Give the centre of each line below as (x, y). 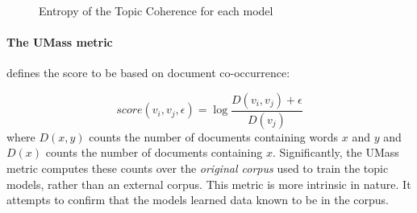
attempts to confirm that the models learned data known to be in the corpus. (198, 200)
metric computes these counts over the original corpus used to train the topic (198, 168)
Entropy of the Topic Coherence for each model (156, 10)
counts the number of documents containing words (214, 136)
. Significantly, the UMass (336, 152)
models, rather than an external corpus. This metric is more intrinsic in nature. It (209, 184)
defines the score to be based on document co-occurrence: (148, 73)
